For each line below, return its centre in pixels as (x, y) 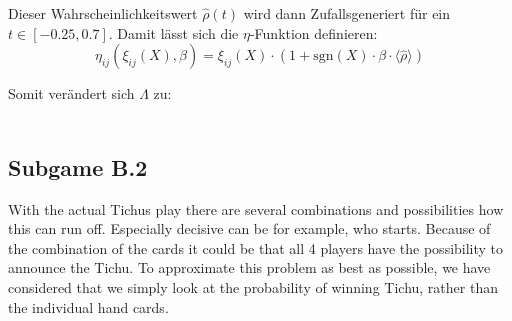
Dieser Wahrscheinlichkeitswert (103, 13)
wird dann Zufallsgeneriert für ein (347, 13)
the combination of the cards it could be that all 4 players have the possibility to (256, 247)
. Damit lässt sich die (173, 32)
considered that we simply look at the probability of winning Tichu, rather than (253, 286)
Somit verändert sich (71, 93)
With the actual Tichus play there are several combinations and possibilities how (256, 208)
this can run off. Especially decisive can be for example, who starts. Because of (249, 228)
